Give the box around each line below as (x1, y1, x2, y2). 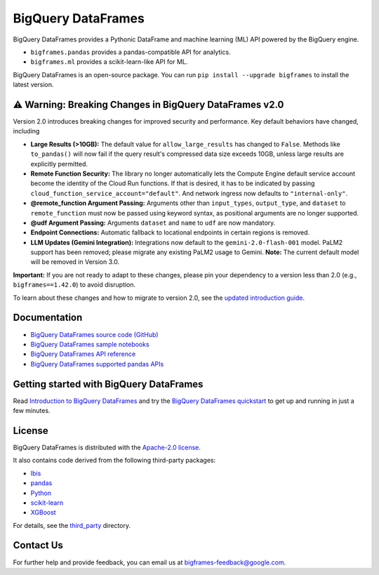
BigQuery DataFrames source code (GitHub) (30, 330, 159, 338)
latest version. (13, 81, 54, 89)
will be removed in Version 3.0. (30, 258, 119, 266)
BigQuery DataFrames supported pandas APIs (30, 359, 164, 368)
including (13, 127, 40, 136)
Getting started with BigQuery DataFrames (13, 378, 204, 390)
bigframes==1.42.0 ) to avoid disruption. (13, 281, 136, 289)
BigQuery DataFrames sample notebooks (30, 340, 150, 348)
